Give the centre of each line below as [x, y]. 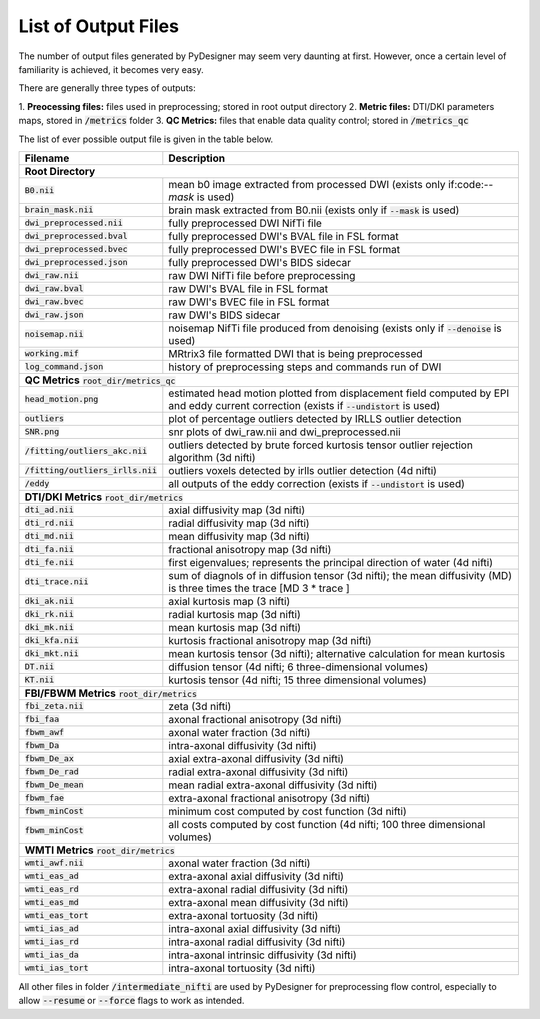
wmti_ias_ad [51, 928]
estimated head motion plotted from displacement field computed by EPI [339, 393]
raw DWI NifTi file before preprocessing [262, 275]
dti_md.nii [49, 536]
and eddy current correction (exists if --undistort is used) [304, 405]
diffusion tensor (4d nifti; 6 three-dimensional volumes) [298, 667]
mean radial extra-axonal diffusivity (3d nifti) [273, 785]
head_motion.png [61, 399]
